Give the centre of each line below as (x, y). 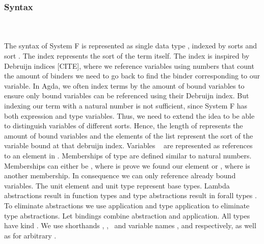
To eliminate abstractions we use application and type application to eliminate (127, 205)
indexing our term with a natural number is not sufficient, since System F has (126, 105)
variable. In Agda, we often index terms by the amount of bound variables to (124, 85)
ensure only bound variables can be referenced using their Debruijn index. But (127, 96)
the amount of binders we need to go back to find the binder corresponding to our (132, 76)
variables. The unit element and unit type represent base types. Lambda (117, 185)
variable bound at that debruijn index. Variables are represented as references (128, 145)
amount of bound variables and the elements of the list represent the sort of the (129, 135)
